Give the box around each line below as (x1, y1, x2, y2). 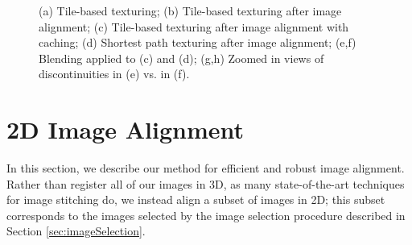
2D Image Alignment (6, 113, 245, 146)
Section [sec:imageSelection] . (6, 222, 146, 239)
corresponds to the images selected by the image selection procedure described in (6, 206, 406, 223)
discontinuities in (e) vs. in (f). (39, 65, 190, 82)
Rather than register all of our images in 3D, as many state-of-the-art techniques (6, 175, 405, 192)
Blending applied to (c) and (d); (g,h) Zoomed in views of (39, 49, 324, 66)
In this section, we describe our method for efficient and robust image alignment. (6, 160, 405, 176)
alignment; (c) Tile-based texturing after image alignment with (39, 18, 349, 35)
